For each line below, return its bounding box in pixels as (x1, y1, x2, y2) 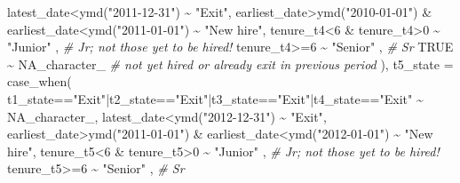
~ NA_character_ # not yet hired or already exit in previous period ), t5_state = (7, 54, 454, 73)
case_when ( (7, 72, 72, 91)
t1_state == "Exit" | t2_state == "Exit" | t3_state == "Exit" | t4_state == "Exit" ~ (7, 89, 424, 107)
